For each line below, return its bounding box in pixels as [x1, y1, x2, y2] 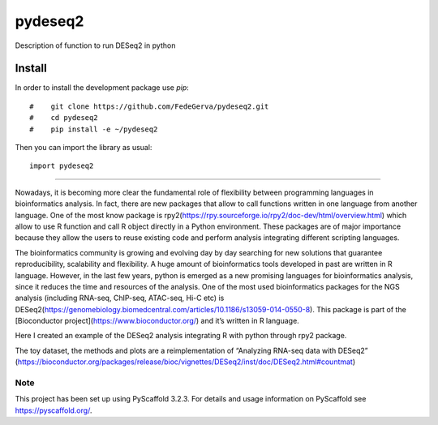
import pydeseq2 [29, 161, 94, 170]
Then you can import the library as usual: [15, 143, 152, 152]
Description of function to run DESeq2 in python [15, 41, 176, 50]
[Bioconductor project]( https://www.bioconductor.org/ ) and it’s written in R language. [15, 316, 299, 326]
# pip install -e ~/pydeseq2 [29, 124, 158, 134]
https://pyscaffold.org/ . [15, 406, 92, 415]
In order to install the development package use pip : [15, 83, 190, 92]
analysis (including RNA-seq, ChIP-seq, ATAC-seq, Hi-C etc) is [15, 293, 225, 303]
